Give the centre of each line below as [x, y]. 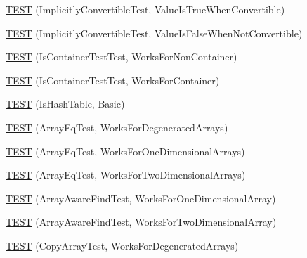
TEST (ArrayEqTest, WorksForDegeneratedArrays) [117, 127]
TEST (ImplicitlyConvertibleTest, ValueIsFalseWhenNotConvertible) [154, 33]
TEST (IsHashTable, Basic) [65, 104]
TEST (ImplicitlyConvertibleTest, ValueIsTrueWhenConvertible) [145, 9]
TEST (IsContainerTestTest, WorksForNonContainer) [122, 57]
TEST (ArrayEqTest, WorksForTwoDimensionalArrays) [126, 175]
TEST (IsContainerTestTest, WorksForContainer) [113, 80]
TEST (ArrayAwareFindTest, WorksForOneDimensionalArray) [141, 198]
